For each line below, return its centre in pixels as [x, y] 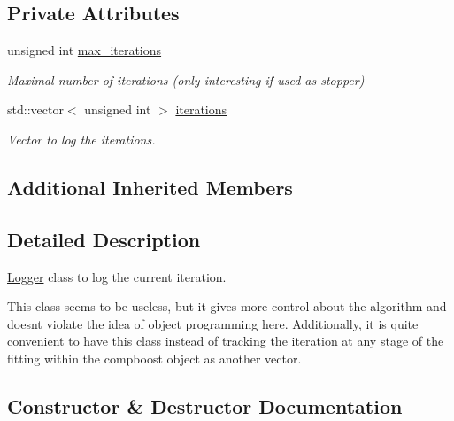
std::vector [35, 109]
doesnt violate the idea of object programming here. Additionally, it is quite [213, 323]
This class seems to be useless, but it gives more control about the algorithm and [227, 306]
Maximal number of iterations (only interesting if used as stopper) [186, 79]
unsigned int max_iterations [85, 50]
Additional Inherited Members [150, 187]
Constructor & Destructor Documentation [205, 405]
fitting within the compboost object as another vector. [154, 358]
